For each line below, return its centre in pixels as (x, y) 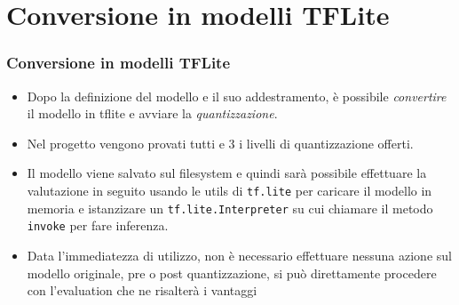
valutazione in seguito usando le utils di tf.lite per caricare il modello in (229, 190)
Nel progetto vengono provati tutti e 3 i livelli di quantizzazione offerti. (220, 143)
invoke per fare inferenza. (98, 225)
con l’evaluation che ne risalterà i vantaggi (142, 290)
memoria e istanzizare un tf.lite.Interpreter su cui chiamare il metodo (230, 208)
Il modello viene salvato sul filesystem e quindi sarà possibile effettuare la (227, 173)
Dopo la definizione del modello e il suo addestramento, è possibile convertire (237, 96)
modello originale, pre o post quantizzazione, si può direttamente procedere (232, 273)
